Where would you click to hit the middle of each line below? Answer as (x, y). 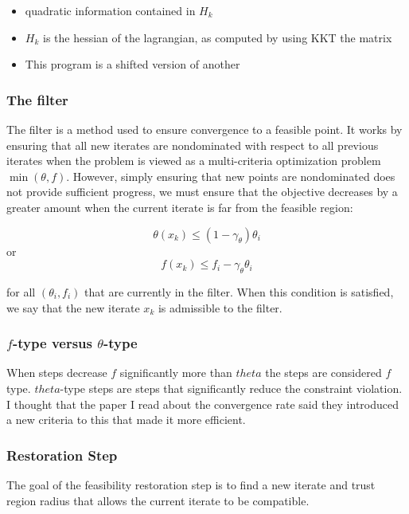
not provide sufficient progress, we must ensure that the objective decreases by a (202, 192)
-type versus (53, 343)
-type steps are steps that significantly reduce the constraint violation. (231, 388)
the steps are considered (323, 373)
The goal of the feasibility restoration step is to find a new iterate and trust (191, 484)
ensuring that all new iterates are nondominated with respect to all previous (193, 145)
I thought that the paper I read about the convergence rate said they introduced (203, 404)
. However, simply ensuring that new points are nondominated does (231, 176)
